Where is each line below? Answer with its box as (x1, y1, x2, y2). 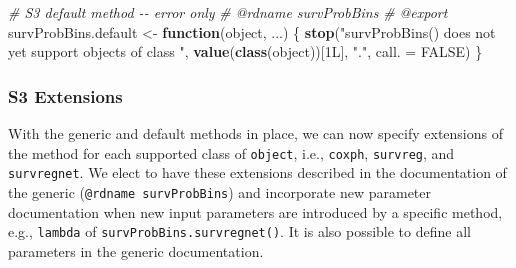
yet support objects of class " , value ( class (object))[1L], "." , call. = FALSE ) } (8, 41, 483, 62)
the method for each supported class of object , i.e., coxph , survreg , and (8, 142, 455, 163)
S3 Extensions (8, 83, 123, 108)
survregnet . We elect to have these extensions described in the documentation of (8, 162, 507, 183)
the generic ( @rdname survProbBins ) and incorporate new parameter (8, 181, 431, 202)
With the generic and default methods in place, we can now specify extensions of (8, 123, 503, 143)
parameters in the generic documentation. (8, 240, 264, 261)
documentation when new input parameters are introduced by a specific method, (8, 201, 503, 222)
